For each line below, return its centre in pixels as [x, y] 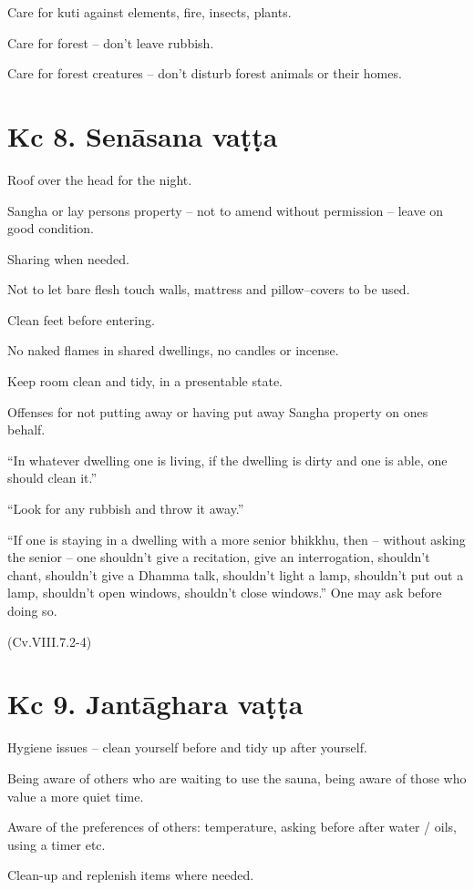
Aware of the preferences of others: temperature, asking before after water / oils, [232, 827]
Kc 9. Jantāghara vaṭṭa [155, 704]
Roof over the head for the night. [100, 179]
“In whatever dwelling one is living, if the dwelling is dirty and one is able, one [227, 460]
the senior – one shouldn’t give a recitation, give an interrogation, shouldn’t [219, 557]
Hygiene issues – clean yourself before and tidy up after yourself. [187, 747]
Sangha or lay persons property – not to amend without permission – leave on [226, 210]
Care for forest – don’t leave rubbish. [111, 42]
